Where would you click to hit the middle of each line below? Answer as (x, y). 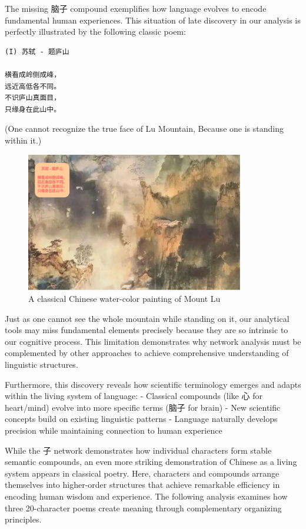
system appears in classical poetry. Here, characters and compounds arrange (142, 473)
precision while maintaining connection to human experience (114, 430)
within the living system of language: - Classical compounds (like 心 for (134, 396)
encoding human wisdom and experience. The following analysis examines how (146, 496)
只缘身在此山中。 (33, 109)
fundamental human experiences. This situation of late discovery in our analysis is (153, 20)
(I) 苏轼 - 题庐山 (37, 51)
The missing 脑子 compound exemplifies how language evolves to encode (136, 8)
